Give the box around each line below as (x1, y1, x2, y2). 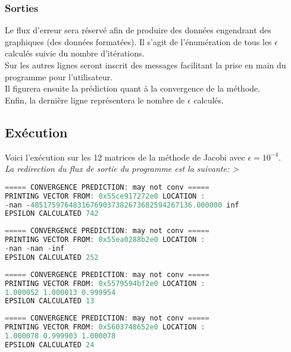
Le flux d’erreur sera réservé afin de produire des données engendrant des (5, 24, 271, 36)
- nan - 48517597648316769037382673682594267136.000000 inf (5, 200, 239, 209)
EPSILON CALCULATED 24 (5, 340, 95, 349)
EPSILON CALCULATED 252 (5, 253, 99, 262)
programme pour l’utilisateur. (5, 70, 113, 83)
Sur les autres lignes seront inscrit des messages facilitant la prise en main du (5, 59, 286, 71)
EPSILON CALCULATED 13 (5, 297, 95, 306)
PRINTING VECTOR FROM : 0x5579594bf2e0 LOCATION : (5, 279, 205, 288)
